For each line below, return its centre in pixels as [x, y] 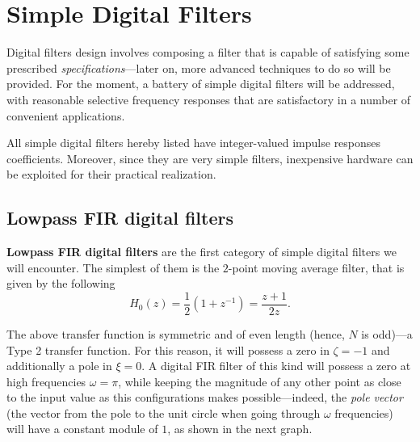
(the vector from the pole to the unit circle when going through [164, 413]
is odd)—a [387, 333]
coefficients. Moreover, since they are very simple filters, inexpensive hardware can [210, 158]
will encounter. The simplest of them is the [113, 267]
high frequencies [46, 381]
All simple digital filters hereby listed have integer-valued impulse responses [194, 143]
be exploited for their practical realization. [111, 174]
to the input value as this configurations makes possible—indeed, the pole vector [205, 397]
